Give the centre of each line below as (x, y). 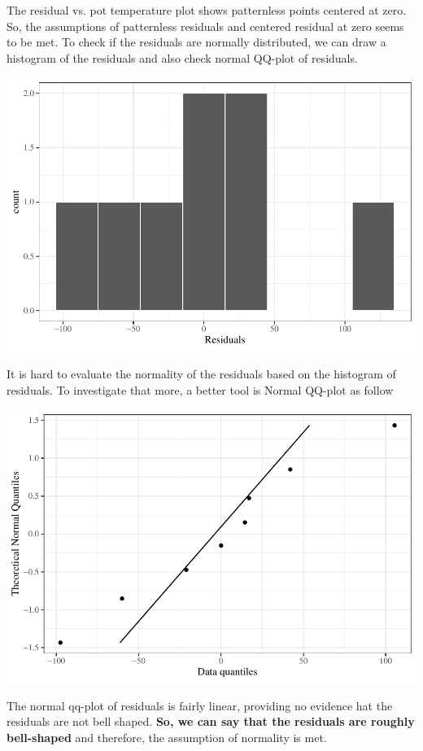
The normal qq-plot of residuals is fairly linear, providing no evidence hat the (200, 705)
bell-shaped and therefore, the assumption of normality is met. (167, 737)
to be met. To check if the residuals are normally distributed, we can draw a (196, 42)
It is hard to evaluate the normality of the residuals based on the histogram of (201, 373)
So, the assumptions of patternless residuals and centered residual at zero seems (205, 26)
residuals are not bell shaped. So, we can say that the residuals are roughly (211, 721)
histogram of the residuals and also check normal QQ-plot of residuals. (182, 57)
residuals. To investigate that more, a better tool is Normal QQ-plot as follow (200, 389)
